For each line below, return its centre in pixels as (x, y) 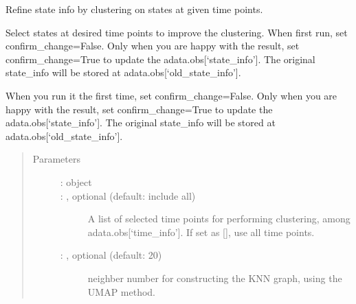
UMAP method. (122, 291)
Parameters (56, 159)
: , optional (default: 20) (111, 255)
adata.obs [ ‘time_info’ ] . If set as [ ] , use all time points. (201, 232)
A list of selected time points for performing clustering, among (219, 219)
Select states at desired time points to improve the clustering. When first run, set (177, 32)
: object (76, 182)
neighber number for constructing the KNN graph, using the (215, 278)
